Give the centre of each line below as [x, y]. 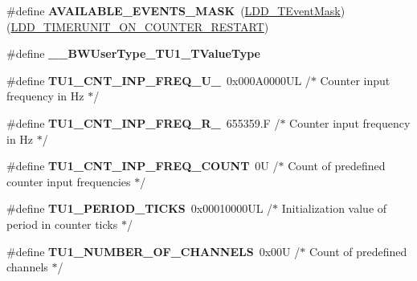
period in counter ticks [62, 224]
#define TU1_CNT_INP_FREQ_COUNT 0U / [143, 166]
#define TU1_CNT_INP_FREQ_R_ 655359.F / [143, 122]
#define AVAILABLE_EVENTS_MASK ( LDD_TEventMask [174, 10]
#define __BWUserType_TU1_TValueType [133, 53]
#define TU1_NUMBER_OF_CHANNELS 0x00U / [153, 251]
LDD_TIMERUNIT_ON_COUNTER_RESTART [137, 26]
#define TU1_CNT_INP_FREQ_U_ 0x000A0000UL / [159, 80]
